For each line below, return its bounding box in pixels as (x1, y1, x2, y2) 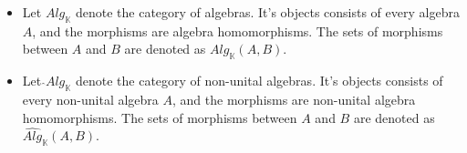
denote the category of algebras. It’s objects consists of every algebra (75, 3, 460, 21)
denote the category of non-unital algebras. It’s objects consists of (75, 71, 443, 90)
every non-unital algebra (22, 89, 159, 108)
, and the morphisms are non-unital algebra (172, 89, 416, 108)
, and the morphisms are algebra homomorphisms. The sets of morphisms (32, 21, 443, 40)
